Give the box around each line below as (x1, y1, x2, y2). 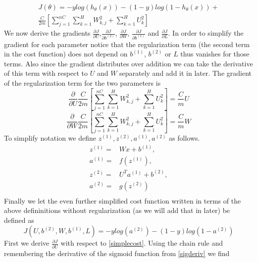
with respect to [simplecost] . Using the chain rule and (60, 238, 223, 248)
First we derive (4, 238, 50, 248)
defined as (4, 214, 34, 225)
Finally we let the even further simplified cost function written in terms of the (4, 195, 241, 206)
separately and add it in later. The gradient (119, 68, 252, 78)
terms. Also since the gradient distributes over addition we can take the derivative (4, 58, 253, 68)
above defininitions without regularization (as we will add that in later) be (4, 205, 230, 215)
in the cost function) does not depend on (4, 49, 128, 59)
